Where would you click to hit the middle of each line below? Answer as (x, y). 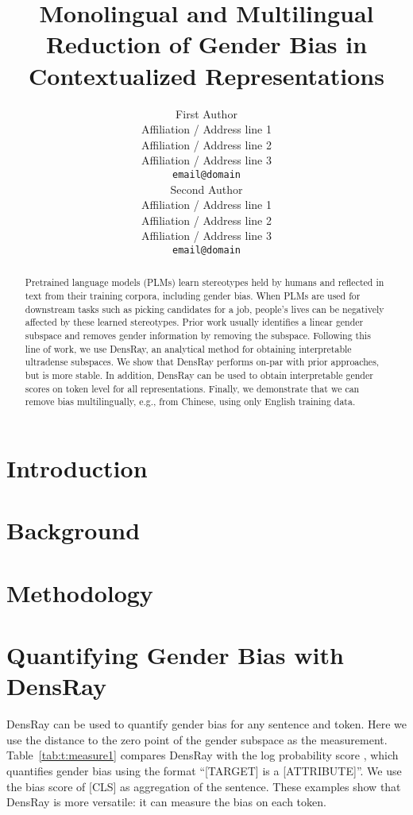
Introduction (77, 467)
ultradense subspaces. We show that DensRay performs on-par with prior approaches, (202, 362)
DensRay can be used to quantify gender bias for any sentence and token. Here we (206, 724)
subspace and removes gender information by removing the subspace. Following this (198, 335)
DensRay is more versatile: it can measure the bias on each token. (166, 802)
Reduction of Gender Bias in (206, 44)
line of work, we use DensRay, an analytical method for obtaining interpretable (188, 348)
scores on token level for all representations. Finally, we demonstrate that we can (192, 388)
